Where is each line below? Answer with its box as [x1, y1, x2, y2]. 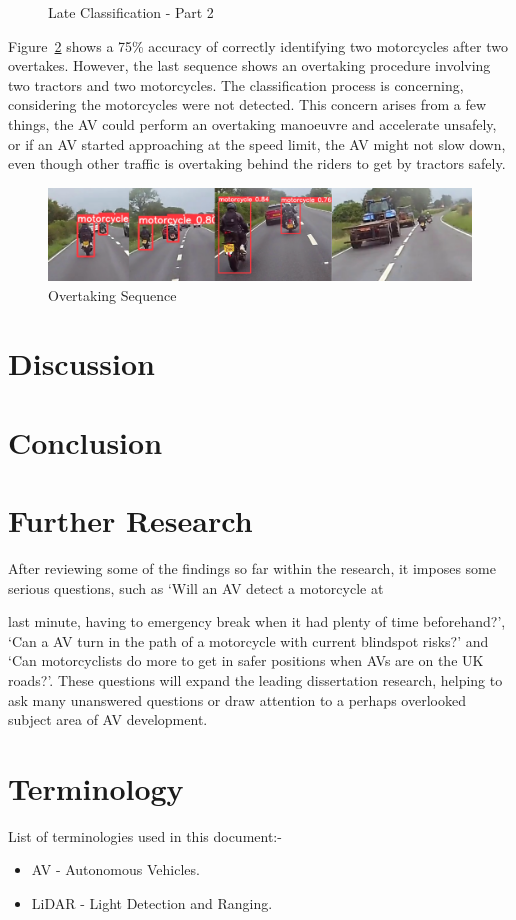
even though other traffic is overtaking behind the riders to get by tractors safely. [8, 153, 506, 174]
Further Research [8, 500, 253, 541]
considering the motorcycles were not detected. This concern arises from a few [8, 94, 487, 115]
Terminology [8, 767, 184, 808]
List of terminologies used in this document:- [8, 825, 282, 846]
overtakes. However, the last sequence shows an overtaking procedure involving [8, 55, 491, 76]
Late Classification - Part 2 [48, 2, 214, 22]
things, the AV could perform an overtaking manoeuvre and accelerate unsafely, [8, 113, 497, 134]
